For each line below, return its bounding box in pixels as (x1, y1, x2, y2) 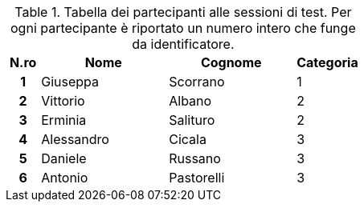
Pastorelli (169, 170, 225, 186)
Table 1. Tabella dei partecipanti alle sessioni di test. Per (14, 4, 352, 20)
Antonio (41, 170, 88, 186)
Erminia (41, 112, 87, 128)
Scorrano (169, 74, 225, 90)
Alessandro (41, 131, 109, 147)
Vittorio (41, 93, 85, 109)
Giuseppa (41, 74, 100, 90)
